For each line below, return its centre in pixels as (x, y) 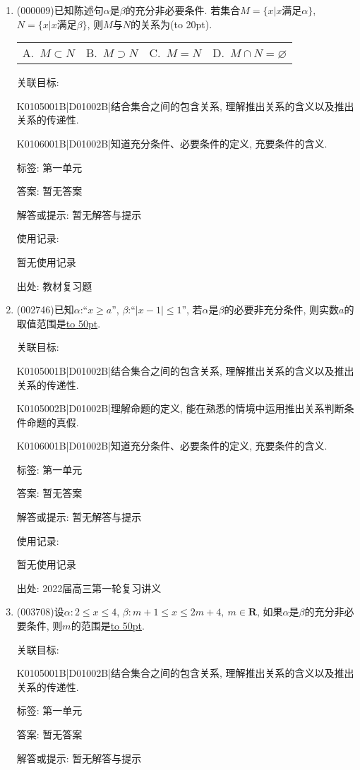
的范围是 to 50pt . (108, 626)
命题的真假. (53, 422)
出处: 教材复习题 (54, 285)
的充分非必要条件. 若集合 (183, 10)
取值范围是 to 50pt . (59, 323)
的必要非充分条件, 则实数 (282, 309)
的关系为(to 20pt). (171, 24)
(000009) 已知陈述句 (60, 10)
